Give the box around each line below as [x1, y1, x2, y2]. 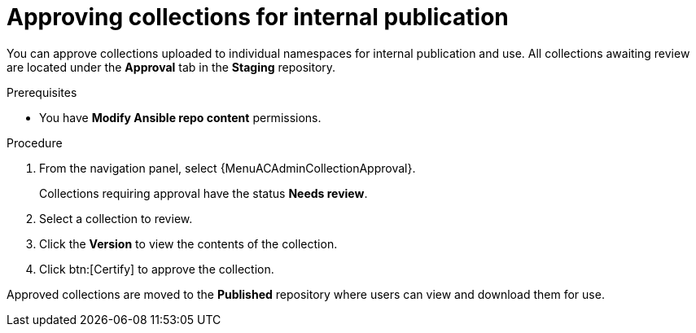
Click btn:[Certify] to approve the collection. [39, 261, 274, 276]
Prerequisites [7, 85, 77, 99]
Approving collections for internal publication [7, 3, 509, 31]
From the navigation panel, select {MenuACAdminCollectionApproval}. [39, 160, 416, 175]
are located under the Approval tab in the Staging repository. [7, 59, 336, 74]
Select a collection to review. [39, 211, 193, 226]
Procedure [7, 135, 63, 150]
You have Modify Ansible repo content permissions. [39, 110, 322, 125]
